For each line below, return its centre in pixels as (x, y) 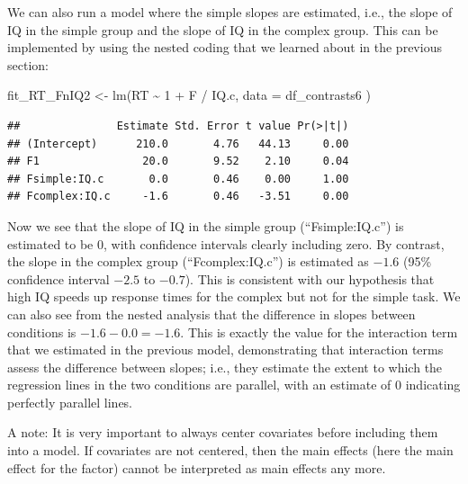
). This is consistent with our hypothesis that (310, 278)
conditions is (42, 332)
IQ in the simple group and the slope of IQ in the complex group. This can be (223, 29)
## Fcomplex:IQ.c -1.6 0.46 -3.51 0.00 (178, 197)
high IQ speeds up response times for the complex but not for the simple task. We (234, 296)
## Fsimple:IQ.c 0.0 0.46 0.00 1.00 (178, 179)
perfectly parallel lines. (70, 402)
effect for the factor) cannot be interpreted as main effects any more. (197, 467)
